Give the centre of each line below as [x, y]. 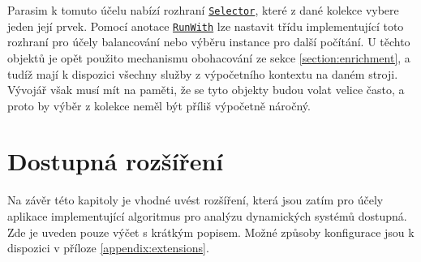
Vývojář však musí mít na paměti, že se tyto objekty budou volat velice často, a [206, 90]
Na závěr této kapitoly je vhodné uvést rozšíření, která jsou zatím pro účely [195, 200]
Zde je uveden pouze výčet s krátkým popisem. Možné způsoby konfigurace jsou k [211, 232]
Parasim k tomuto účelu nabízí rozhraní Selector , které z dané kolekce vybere [203, 10]
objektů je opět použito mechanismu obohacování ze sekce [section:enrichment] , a [209, 57]
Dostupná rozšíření [116, 161]
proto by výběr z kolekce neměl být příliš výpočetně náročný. [159, 105]
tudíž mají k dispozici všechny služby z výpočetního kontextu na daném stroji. [203, 73]
